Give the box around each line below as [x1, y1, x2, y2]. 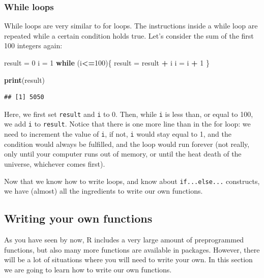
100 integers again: [4, 40, 63, 51]
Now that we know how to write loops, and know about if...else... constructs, [4, 175, 260, 186]
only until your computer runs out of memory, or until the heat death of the [4, 148, 242, 159]
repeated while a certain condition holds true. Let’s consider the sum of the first [4, 30, 254, 41]
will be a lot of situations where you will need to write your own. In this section [4, 254, 253, 265]
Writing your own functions [4, 210, 153, 226]
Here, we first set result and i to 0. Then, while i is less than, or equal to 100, [4, 108, 253, 119]
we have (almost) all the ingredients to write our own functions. [4, 186, 203, 196]
